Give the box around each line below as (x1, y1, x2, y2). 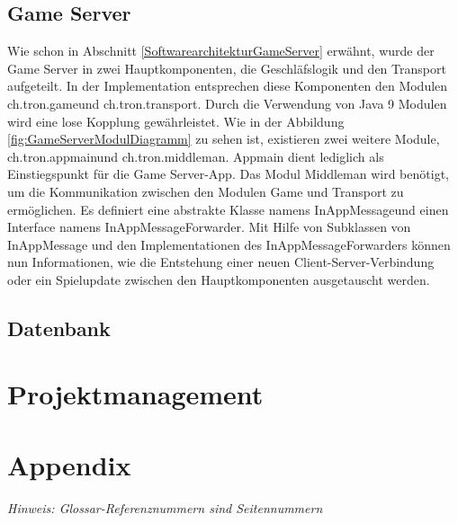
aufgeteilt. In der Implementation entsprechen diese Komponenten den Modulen (7, 76, 448, 95)
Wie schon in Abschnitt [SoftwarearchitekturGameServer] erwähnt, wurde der (7, 41, 435, 60)
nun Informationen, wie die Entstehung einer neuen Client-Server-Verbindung (7, 253, 435, 271)
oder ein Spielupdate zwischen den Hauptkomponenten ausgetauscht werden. (7, 270, 430, 288)
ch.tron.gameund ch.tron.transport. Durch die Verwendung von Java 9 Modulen (7, 93, 447, 112)
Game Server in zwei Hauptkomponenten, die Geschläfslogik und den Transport (7, 58, 446, 77)
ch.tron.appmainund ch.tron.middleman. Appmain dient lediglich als (7, 146, 384, 165)
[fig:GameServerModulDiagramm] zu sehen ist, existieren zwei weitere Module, (7, 129, 440, 148)
